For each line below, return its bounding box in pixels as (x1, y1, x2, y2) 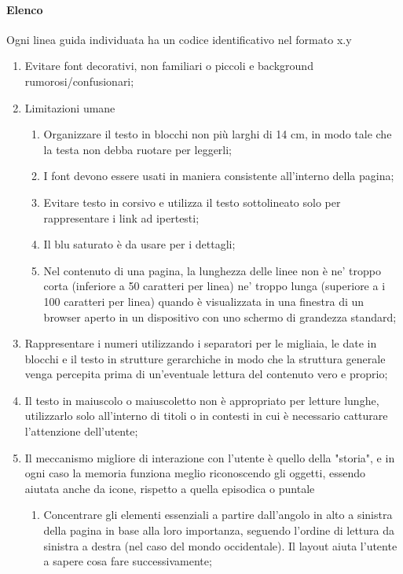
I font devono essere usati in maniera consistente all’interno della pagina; (43, 167, 394, 184)
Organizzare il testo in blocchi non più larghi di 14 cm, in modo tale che (43, 126, 392, 142)
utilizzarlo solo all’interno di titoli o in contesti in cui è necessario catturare (24, 407, 388, 424)
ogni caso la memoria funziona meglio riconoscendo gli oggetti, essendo (24, 465, 365, 481)
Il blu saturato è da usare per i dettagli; (43, 236, 236, 252)
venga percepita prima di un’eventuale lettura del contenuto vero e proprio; (24, 366, 388, 382)
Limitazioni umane (24, 99, 115, 116)
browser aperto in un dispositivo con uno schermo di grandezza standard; (43, 308, 397, 325)
